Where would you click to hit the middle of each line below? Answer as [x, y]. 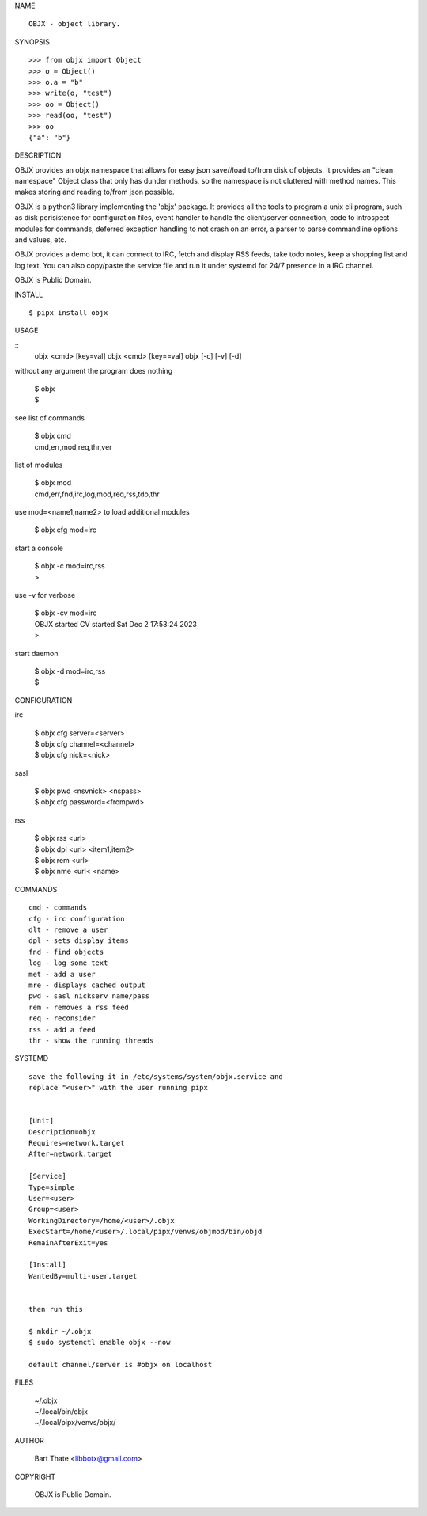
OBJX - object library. [75, 24]
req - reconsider [62, 1018]
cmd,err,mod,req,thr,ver [73, 446]
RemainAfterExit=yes [68, 1242]
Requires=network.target [77, 1143]
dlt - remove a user [68, 930]
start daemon [36, 653]
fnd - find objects [66, 952]
